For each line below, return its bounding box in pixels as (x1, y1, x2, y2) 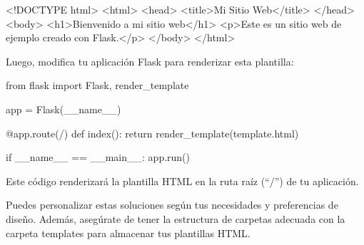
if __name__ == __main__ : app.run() (6, 150, 191, 165)
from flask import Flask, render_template (6, 78, 189, 93)
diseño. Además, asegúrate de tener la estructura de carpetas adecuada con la (6, 211, 345, 226)
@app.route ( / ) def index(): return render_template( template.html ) (6, 125, 299, 140)
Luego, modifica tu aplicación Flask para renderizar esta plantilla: (6, 53, 294, 68)
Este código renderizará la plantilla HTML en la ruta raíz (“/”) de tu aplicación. (6, 173, 359, 188)
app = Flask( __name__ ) (6, 101, 121, 116)
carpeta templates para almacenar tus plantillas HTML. (6, 225, 251, 240)
